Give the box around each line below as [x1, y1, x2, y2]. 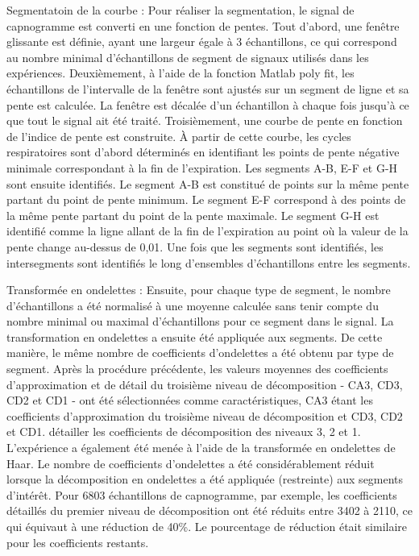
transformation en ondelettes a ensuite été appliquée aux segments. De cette [6, 328, 383, 345]
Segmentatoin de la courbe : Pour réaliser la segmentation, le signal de [6, 2, 355, 18]
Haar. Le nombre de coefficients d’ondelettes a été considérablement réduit [6, 454, 375, 471]
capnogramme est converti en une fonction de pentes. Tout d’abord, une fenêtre [6, 17, 400, 34]
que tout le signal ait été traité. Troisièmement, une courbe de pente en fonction [6, 112, 403, 129]
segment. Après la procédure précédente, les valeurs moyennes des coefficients [6, 360, 388, 377]
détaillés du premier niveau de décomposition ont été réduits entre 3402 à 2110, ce [6, 502, 413, 519]
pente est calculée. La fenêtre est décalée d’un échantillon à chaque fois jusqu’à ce [6, 96, 409, 113]
